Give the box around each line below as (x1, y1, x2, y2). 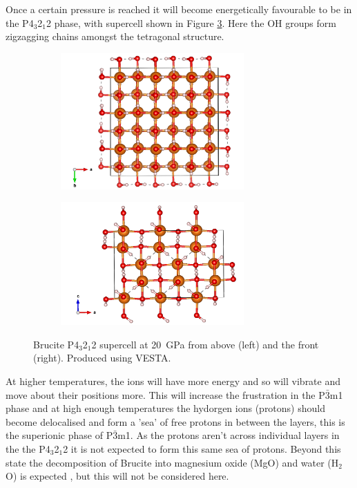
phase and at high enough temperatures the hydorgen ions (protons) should (6, 401, 325, 415)
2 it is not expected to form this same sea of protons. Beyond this (63, 441, 341, 456)
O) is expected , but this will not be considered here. (6, 469, 229, 483)
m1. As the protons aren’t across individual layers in (117, 428, 340, 442)
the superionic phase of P (6, 428, 113, 442)
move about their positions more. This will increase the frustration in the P (6, 387, 325, 402)
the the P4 (6, 441, 50, 456)
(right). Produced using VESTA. (33, 350, 171, 365)
